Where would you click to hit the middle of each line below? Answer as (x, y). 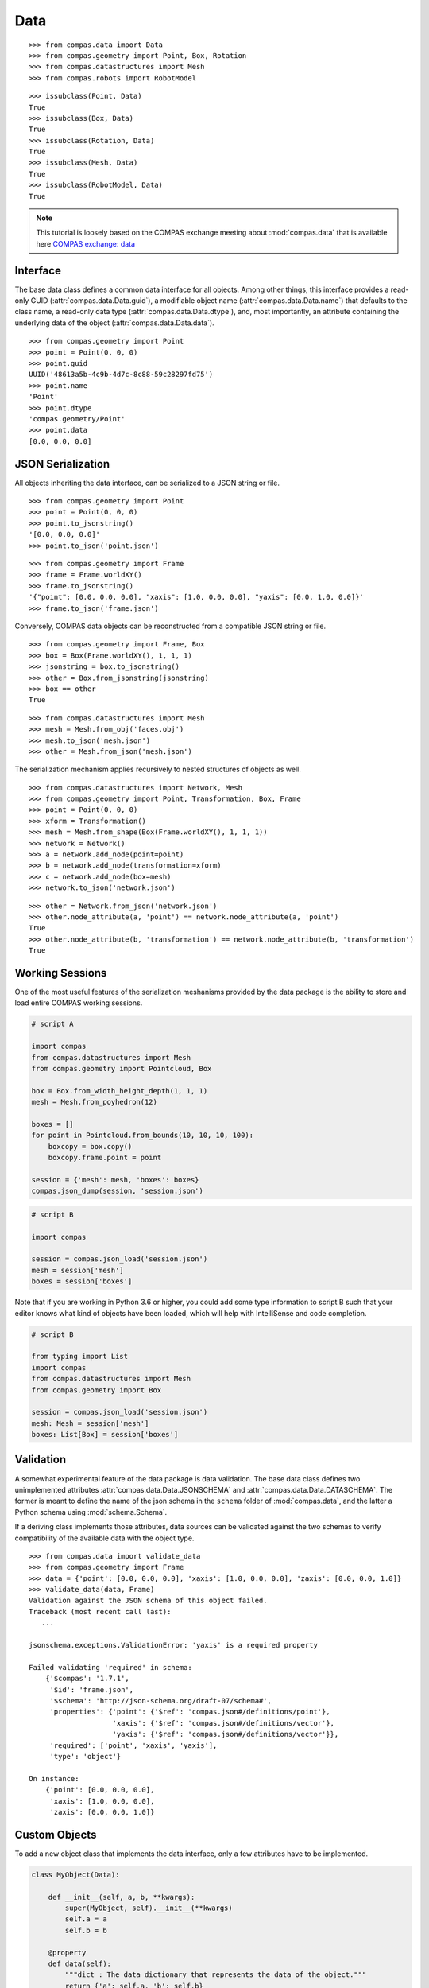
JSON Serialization (62, 464)
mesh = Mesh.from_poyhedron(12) (95, 1102)
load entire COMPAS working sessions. (79, 1003)
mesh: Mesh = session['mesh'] (90, 1423)
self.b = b (86, 1930)
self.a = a (86, 1919)
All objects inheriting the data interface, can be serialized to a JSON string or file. (147, 483)
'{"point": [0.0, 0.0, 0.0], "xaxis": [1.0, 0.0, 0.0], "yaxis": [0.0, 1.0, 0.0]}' (197, 597)
